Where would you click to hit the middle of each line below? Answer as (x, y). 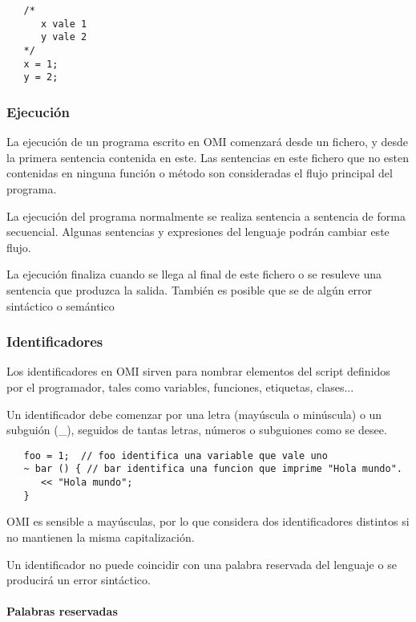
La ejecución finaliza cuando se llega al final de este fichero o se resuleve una (194, 274)
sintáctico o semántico (61, 305)
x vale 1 (64, 24)
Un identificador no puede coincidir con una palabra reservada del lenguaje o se (202, 564)
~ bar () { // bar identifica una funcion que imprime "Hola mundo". (213, 469)
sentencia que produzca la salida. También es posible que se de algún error (189, 289)
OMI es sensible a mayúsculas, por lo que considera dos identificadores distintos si (208, 521)
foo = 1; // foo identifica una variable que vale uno (176, 455)
